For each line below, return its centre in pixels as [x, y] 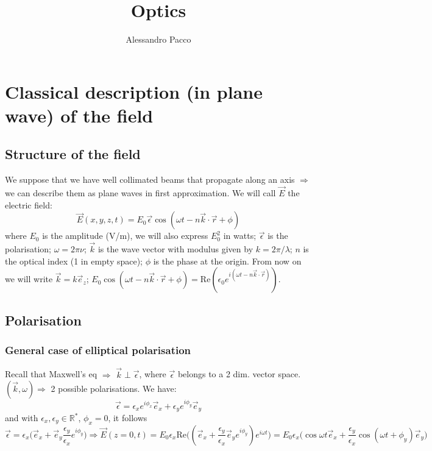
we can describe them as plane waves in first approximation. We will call [140, 193]
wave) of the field [79, 115]
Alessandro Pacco [158, 39]
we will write [29, 279]
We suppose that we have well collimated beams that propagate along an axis [150, 179]
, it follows [128, 418]
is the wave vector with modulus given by [175, 249]
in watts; [240, 236]
